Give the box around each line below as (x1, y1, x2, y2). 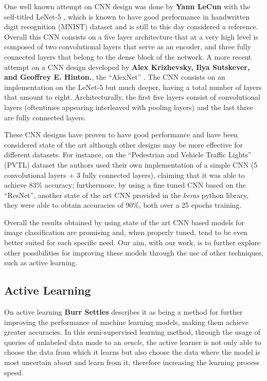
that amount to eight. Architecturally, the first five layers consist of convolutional (4, 92, 260, 102)
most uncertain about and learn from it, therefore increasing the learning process (4, 357, 260, 368)
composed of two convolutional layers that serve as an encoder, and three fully (4, 41, 251, 52)
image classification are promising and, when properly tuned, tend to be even (4, 227, 247, 238)
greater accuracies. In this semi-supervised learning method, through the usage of (4, 326, 261, 337)
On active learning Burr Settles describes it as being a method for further (4, 306, 243, 317)
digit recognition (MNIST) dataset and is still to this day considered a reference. (4, 21, 258, 32)
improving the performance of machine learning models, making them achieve (4, 316, 249, 327)
